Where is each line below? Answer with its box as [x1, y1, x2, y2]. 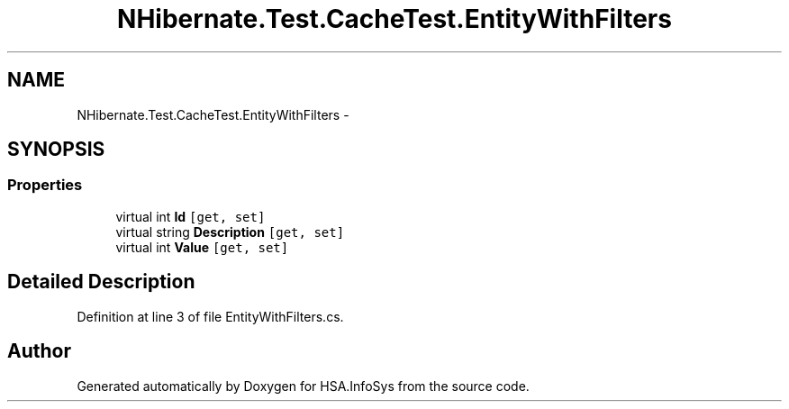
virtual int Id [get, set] [115, 208, 266, 224]
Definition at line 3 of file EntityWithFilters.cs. [77, 308, 344, 324]
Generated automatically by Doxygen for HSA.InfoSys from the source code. [77, 377, 530, 394]
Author [7, 340, 71, 363]
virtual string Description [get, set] [115, 223, 345, 240]
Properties [7, 176, 83, 195]
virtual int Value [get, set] [115, 239, 289, 255]
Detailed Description [7, 270, 195, 294]
